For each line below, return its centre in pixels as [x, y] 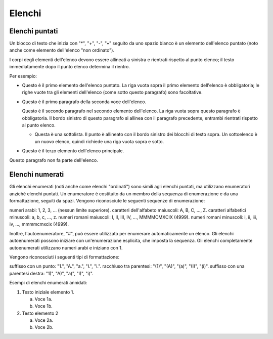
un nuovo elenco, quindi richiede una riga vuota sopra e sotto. [99, 141]
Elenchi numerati [37, 175]
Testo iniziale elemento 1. [48, 292]
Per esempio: [23, 76]
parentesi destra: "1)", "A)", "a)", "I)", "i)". [51, 273]
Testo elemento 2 [40, 313]
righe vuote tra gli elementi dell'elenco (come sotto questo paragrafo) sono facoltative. [112, 92]
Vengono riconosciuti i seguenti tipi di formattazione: [64, 257]
